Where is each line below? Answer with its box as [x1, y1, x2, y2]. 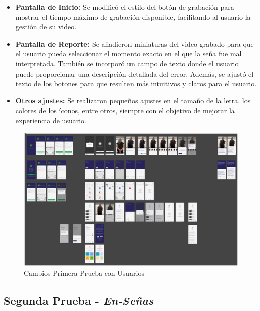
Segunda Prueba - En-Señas [4, 293, 154, 308]
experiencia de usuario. [15, 115, 86, 125]
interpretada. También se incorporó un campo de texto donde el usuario [15, 58, 239, 68]
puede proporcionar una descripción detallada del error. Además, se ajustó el [15, 68, 254, 79]
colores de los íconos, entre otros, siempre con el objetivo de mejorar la [15, 105, 235, 116]
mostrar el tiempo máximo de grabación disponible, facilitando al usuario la [15, 11, 251, 22]
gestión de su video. [15, 21, 77, 32]
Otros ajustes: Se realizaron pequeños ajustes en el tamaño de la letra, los [15, 95, 251, 106]
